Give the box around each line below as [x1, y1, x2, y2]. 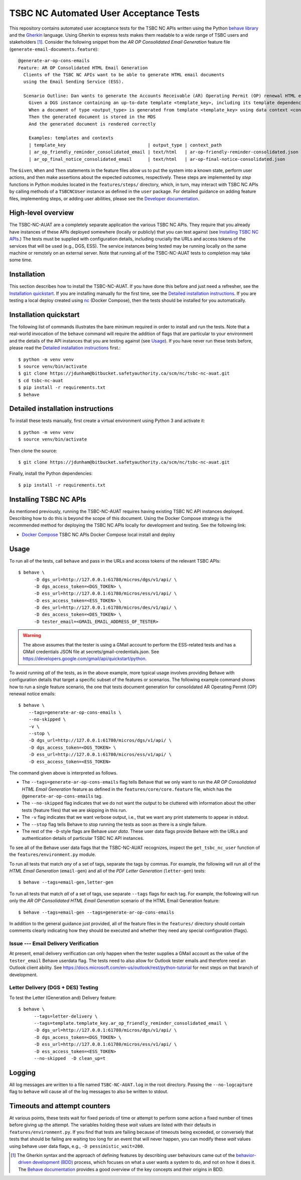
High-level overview [9, 208, 74, 217]
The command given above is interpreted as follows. [9, 770, 118, 776]
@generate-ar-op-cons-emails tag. [22, 793, 103, 799]
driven [18, 1159, 32, 1165]
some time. [9, 257, 33, 263]
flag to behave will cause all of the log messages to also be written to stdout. [9, 1089, 169, 1095]
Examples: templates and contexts [28, 135, 114, 141]
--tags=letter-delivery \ [34, 1013, 98, 1019]
